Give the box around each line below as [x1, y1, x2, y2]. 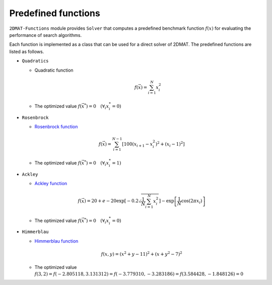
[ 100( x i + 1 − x [121, 141, 153, 148]
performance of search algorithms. [9, 32, 82, 38]
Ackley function [34, 181, 67, 187]
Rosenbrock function [34, 124, 78, 130]
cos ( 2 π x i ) [181, 198, 202, 205]
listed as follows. [9, 48, 44, 54]
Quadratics [22, 58, 49, 64]
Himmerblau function [34, 238, 79, 244]
